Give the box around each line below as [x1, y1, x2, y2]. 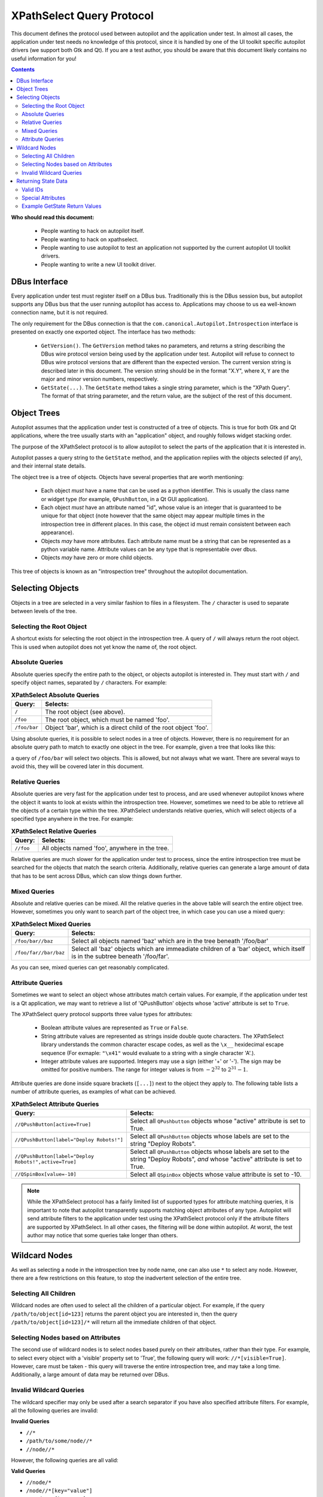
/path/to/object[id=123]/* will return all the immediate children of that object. [11, 1319, 217, 1326]
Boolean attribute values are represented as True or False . [41, 1024, 188, 1031]
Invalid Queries [11, 1418, 50, 1425]
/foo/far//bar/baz [14, 949, 65, 956]
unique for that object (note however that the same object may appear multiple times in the [41, 512, 265, 519]
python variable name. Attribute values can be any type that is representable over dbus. [41, 546, 257, 553]
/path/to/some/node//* [26, 1438, 93, 1444]
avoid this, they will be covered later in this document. [11, 762, 144, 769]
